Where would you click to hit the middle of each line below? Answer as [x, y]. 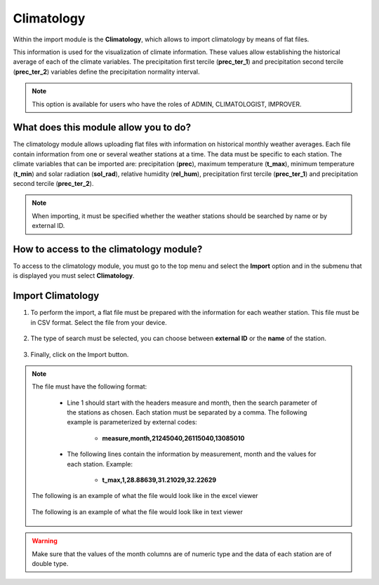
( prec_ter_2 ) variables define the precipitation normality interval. [106, 72]
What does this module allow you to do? [102, 127]
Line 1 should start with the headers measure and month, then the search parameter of [192, 403]
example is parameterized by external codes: [132, 422]
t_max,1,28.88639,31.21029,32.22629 [159, 480]
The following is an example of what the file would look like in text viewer [138, 511]
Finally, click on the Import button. [80, 354]
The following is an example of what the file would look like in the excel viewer [145, 496]
